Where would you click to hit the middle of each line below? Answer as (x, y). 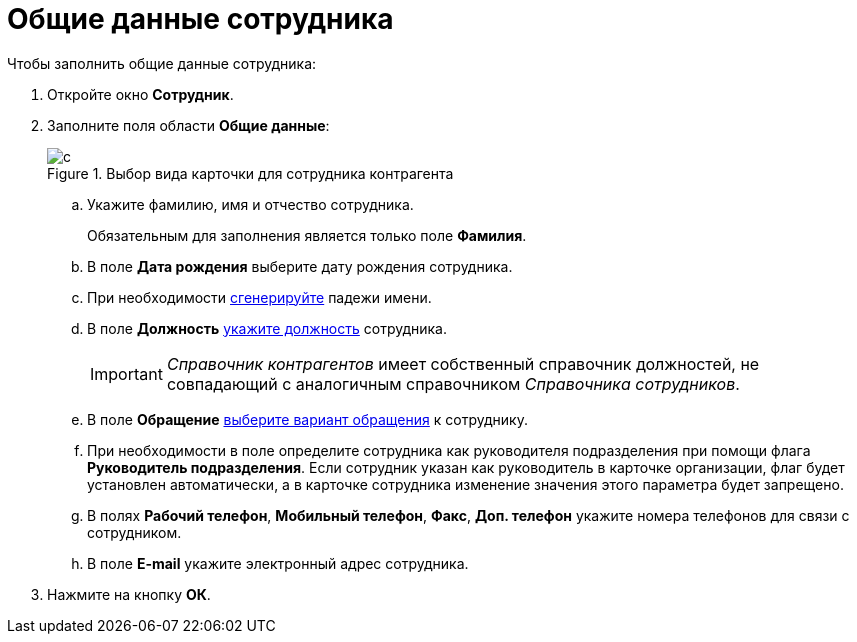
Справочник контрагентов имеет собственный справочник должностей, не (463, 363)
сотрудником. (134, 532)
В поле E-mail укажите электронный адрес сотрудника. (278, 563)
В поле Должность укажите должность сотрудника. (267, 328)
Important (126, 373)
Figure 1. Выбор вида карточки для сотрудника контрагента (250, 173)
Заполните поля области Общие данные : (188, 125)
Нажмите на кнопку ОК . (129, 594)
